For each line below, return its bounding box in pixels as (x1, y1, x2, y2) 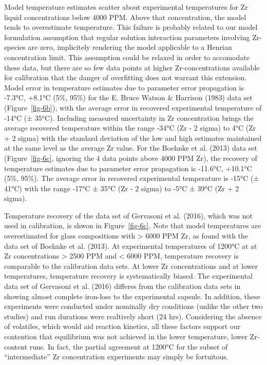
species (4, 42, 26, 52)
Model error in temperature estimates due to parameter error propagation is (4, 82, 244, 93)
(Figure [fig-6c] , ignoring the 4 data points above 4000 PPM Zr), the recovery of (4, 152, 257, 163)
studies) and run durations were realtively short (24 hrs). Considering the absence (4, 311, 262, 321)
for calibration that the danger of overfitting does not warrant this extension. (4, 72, 247, 83)
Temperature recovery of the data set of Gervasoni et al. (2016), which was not (4, 210, 253, 221)
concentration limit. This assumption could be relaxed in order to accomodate (4, 51, 250, 62)
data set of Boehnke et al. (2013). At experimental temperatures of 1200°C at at (4, 240, 257, 251)
